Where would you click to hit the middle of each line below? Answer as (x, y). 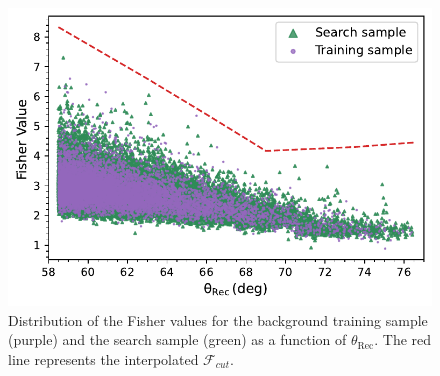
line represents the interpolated (103, 358)
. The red (403, 339)
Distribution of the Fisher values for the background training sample (218, 319)
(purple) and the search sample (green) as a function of (177, 339)
